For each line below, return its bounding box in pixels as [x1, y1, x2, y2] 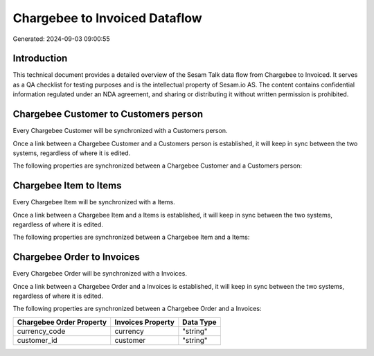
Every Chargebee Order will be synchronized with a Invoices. [12, 269, 187, 278]
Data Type [182, 317, 217, 327]
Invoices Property [114, 317, 175, 327]
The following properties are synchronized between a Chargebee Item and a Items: [12, 233, 250, 242]
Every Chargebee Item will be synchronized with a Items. [12, 198, 176, 206]
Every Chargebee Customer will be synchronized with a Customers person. [12, 127, 228, 135]
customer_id [17, 335, 58, 345]
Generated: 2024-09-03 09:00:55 [12, 35, 110, 43]
